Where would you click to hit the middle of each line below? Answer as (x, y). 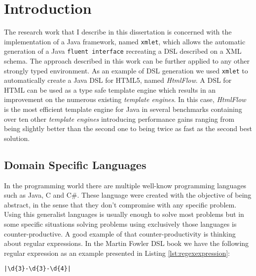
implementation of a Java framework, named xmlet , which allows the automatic (125, 41)
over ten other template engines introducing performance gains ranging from (119, 119)
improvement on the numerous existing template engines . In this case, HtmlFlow (125, 99)
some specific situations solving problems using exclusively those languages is (120, 224)
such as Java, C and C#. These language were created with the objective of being (128, 195)
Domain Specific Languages (75, 164)
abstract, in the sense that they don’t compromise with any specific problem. (120, 204)
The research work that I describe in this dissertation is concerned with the (118, 32)
